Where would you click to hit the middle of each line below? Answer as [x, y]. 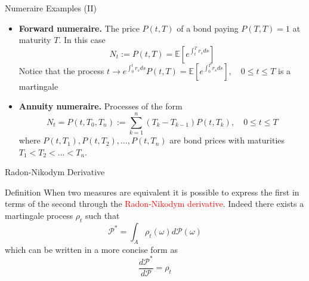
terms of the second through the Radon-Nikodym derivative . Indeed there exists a [154, 204]
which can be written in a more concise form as [91, 249]
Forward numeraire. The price [79, 28]
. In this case [82, 40]
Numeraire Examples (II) [51, 8]
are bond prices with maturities [227, 140]
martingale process [39, 216]
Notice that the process [61, 70]
